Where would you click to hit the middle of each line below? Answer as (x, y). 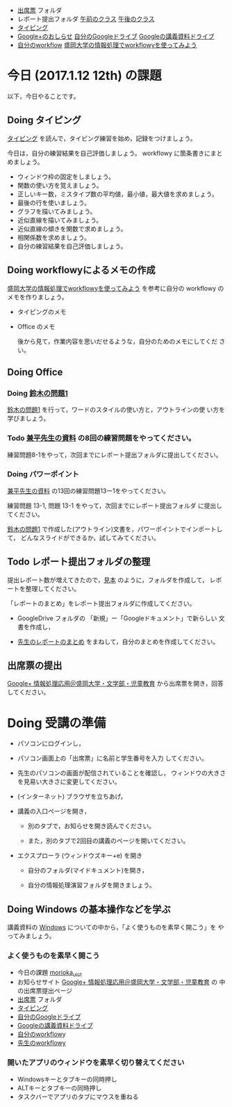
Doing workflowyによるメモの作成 (82, 270)
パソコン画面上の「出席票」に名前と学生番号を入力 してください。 (112, 758)
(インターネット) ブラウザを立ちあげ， (72, 797)
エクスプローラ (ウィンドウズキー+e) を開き (80, 856)
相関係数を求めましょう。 (53, 237)
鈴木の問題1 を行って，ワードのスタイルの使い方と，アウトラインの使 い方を (116, 410)
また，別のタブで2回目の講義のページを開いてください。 (108, 841)
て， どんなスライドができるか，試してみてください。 (83, 538)
